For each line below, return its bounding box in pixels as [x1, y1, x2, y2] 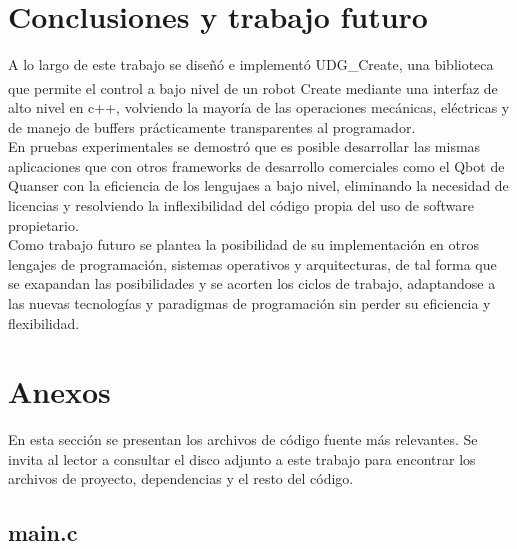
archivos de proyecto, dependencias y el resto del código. [8, 468, 354, 489]
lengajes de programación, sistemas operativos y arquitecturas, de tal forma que [8, 253, 497, 274]
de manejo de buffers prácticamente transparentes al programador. [8, 116, 416, 137]
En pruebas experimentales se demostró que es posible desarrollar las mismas [8, 136, 481, 157]
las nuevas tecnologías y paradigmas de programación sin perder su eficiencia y [8, 292, 491, 313]
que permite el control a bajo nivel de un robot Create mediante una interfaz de [8, 77, 498, 98]
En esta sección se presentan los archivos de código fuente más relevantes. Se [8, 429, 478, 450]
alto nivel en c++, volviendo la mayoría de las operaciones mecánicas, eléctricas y [8, 96, 510, 117]
